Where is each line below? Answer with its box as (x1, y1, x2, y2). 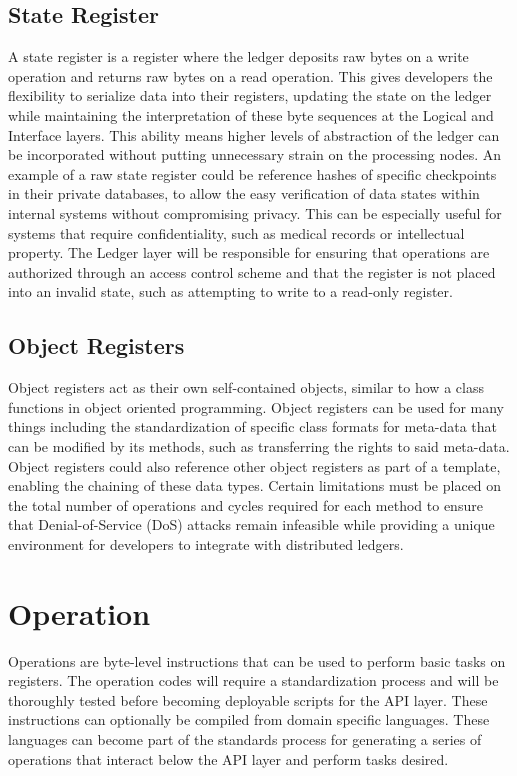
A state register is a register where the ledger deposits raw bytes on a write (8, 46, 469, 67)
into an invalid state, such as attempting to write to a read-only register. (8, 281, 453, 302)
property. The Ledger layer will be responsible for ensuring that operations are (8, 242, 490, 263)
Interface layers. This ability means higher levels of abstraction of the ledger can (8, 124, 500, 145)
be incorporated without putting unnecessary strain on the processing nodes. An (8, 144, 502, 165)
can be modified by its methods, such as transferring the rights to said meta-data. (8, 435, 510, 456)
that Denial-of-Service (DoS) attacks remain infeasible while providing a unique (8, 514, 495, 535)
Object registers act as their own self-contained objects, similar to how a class (8, 377, 484, 398)
